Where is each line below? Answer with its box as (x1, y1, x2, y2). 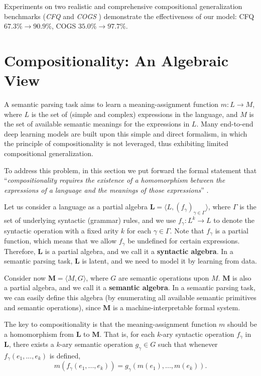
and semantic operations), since (4, 302, 101, 312)
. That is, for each (99, 328, 155, 339)
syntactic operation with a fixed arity (4, 225, 119, 235)
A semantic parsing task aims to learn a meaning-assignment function (4, 99, 219, 109)
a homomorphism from (4, 328, 74, 339)
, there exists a (9, 339, 54, 349)
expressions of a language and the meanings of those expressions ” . (4, 184, 209, 195)
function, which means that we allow (4, 235, 117, 246)
